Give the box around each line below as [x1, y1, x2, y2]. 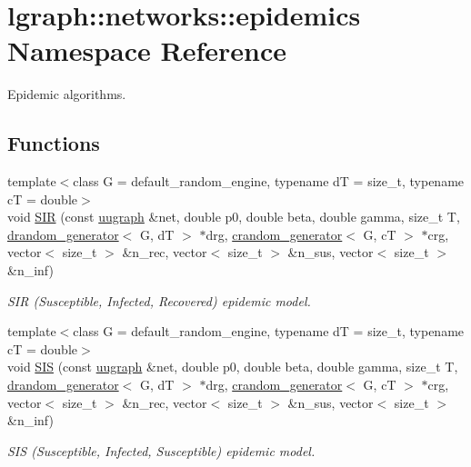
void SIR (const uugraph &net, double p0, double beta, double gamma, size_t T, [7, 207, 460, 226]
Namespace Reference [7, 32, 286, 69]
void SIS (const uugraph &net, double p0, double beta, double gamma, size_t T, [7, 357, 458, 376]
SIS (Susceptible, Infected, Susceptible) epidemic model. [7, 441, 316, 460]
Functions [7, 129, 100, 157]
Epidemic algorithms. [7, 84, 126, 104]
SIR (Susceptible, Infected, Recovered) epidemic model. [7, 291, 311, 310]
